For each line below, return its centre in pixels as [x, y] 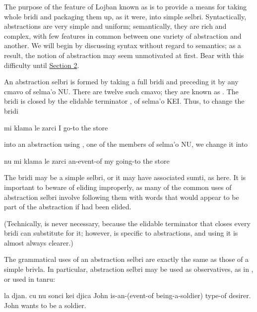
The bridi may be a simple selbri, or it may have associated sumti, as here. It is [125, 177]
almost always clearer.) [39, 242]
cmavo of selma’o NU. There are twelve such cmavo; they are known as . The [121, 91]
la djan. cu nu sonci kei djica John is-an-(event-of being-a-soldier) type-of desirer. [128, 295]
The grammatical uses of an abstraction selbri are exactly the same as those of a [126, 259]
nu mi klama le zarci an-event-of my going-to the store [87, 160]
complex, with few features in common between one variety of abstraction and [123, 35]
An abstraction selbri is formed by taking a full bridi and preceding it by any [121, 82]
